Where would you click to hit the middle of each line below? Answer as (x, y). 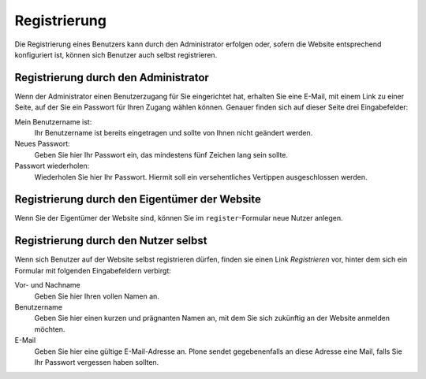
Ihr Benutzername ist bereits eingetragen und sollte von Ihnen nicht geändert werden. (174, 133)
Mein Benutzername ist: (53, 121)
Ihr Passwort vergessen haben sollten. (97, 362)
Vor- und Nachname (47, 285)
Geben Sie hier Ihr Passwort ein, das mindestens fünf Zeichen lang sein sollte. (161, 154)
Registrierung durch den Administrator (112, 78)
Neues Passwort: (42, 144)
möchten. (50, 329)
